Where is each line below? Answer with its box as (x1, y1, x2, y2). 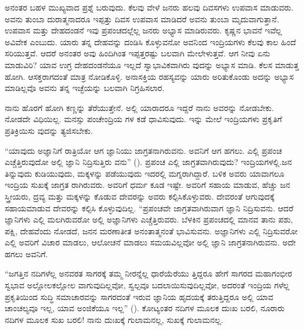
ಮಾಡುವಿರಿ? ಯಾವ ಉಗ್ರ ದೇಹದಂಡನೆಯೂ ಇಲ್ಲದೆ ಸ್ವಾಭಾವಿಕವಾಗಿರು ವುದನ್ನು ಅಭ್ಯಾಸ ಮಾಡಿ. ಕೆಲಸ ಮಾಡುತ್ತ (5, 58, 299, 70)
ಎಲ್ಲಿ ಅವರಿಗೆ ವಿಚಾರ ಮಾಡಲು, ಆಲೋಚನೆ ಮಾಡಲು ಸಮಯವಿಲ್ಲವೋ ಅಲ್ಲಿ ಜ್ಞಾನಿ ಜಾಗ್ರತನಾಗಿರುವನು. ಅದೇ (5, 236, 296, 248)
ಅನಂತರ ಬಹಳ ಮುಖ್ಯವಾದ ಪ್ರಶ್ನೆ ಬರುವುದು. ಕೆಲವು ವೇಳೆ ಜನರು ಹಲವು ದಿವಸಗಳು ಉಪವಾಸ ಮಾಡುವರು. (5, 1, 293, 13)
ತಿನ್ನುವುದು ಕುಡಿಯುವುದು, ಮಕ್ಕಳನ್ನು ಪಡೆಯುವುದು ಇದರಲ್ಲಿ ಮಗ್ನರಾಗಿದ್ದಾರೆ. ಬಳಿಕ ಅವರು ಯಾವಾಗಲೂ (5, 167, 285, 179)
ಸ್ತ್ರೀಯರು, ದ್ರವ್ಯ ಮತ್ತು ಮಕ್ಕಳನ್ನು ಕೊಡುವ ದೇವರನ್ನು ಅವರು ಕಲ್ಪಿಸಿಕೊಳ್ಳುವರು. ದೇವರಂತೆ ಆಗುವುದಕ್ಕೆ (5, 190, 275, 202)
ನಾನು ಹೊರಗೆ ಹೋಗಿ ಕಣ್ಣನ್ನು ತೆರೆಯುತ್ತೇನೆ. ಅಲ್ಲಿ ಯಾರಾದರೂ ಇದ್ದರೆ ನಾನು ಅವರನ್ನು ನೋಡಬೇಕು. (5, 101, 274, 113)
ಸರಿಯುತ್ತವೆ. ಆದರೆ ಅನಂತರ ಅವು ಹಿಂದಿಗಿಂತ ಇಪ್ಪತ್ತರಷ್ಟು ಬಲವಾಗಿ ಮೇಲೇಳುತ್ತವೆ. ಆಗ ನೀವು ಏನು (5, 47, 270, 59)
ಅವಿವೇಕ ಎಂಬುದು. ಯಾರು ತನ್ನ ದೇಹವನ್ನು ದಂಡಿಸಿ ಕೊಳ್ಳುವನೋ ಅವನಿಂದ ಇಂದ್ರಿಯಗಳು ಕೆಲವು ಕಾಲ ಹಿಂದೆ (5, 35, 296, 48)
